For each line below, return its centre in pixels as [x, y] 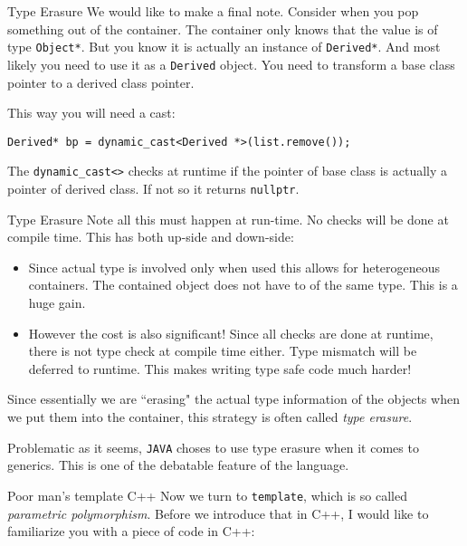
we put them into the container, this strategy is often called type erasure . [210, 417]
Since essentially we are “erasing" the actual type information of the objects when [233, 399]
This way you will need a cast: [91, 113]
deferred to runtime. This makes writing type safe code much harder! [220, 368]
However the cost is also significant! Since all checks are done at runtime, [231, 333]
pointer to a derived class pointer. [101, 82]
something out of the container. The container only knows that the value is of [223, 29]
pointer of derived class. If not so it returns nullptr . [153, 188]
